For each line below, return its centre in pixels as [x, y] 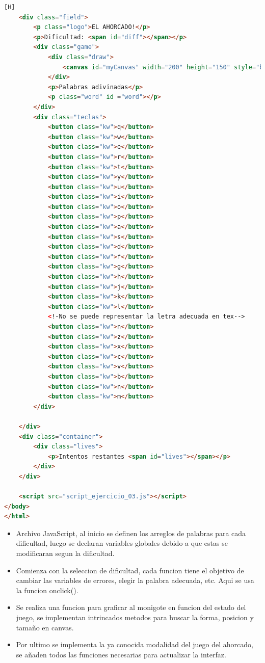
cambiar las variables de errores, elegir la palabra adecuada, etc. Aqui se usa [135, 580]
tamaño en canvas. [45, 627]
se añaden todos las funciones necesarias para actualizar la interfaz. [121, 654]
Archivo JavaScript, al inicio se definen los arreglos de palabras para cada [131, 533]
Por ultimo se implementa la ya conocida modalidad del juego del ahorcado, [135, 644]
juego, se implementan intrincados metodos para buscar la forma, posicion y [135, 617]
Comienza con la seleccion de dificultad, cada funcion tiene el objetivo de [130, 570]
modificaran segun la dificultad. [65, 553]
